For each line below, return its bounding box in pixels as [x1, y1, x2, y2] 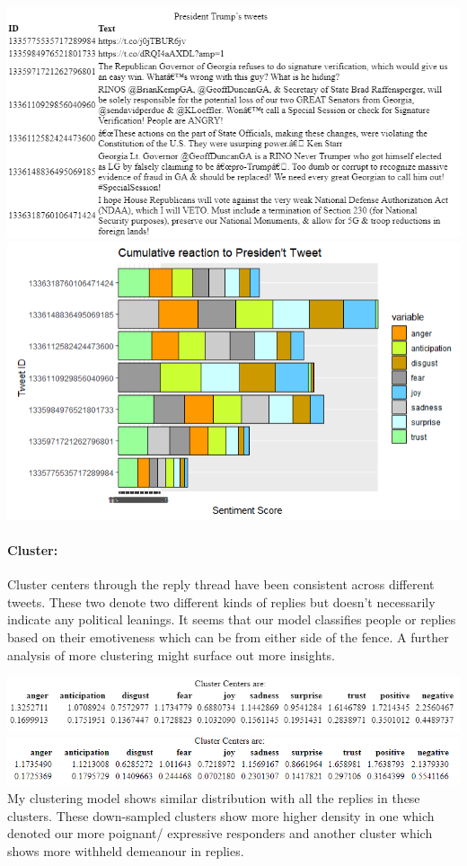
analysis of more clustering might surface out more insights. [7, 645, 335, 664]
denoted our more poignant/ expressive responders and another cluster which [7, 824, 433, 843]
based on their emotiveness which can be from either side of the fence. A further [7, 628, 449, 646]
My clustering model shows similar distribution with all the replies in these [7, 789, 420, 808]
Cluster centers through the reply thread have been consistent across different [7, 575, 435, 594]
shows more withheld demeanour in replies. [7, 841, 244, 860]
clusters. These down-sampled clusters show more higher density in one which [7, 806, 435, 825]
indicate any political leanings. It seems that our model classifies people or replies [7, 610, 456, 629]
